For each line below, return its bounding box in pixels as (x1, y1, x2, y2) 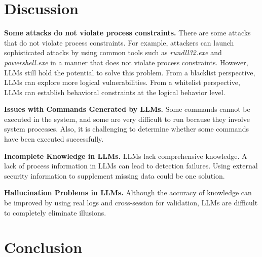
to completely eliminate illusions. (4, 207, 106, 218)
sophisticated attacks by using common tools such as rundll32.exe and (4, 47, 222, 58)
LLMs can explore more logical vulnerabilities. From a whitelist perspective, (4, 77, 240, 88)
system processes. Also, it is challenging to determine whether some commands (4, 123, 249, 134)
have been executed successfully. (4, 134, 104, 144)
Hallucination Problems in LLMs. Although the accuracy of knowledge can (4, 187, 252, 198)
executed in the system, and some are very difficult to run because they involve (4, 113, 250, 124)
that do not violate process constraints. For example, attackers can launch (4, 37, 234, 48)
